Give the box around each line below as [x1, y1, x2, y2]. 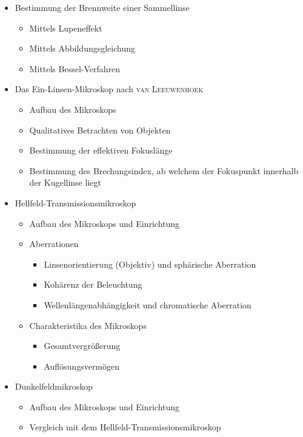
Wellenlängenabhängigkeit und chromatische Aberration [44, 298, 251, 311]
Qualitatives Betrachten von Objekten [29, 123, 171, 136]
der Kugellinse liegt [29, 176, 101, 189]
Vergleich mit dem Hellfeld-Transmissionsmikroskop [29, 421, 221, 433]
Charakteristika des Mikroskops [29, 319, 147, 331]
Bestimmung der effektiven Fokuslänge [29, 144, 173, 157]
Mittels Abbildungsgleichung [29, 42, 136, 55]
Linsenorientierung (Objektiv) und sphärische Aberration [44, 257, 256, 270]
